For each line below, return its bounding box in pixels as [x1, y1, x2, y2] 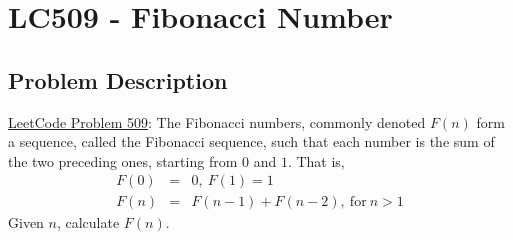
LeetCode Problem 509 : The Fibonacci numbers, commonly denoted [8, 111, 426, 132]
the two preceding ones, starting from [8, 150, 238, 171]
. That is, [287, 150, 345, 171]
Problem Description [8, 64, 228, 95]
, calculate [56, 212, 120, 233]
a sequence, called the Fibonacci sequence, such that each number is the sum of [8, 131, 495, 152]
